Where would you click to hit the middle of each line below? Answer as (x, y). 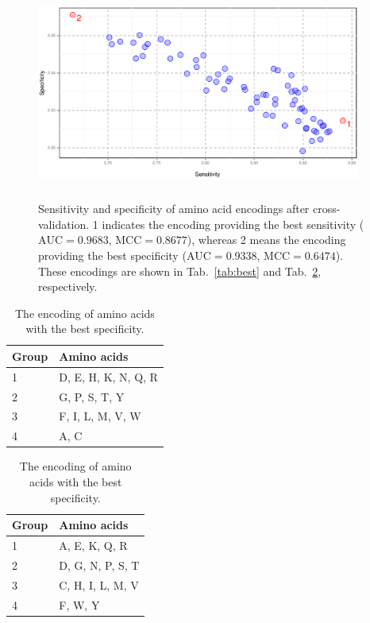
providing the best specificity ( (112, 255)
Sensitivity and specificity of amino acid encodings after (174, 209)
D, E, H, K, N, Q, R (108, 376)
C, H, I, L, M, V (99, 584)
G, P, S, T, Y (92, 396)
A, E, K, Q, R (93, 545)
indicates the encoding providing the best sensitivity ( (233, 224)
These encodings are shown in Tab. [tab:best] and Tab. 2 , (180, 271)
